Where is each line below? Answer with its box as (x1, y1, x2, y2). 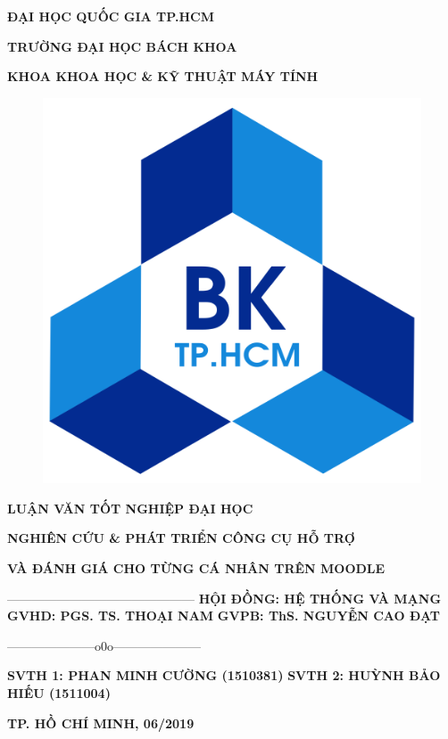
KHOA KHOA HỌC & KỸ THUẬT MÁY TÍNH (7, 67, 319, 86)
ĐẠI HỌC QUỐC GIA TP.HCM (7, 7, 214, 25)
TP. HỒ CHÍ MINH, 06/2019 (7, 713, 195, 732)
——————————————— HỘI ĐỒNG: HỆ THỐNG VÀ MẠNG (7, 588, 442, 607)
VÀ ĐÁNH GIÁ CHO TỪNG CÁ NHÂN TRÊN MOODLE (7, 559, 386, 577)
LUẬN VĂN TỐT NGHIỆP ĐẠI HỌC (7, 498, 253, 517)
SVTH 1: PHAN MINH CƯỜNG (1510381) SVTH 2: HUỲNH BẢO (7, 666, 441, 685)
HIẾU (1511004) (7, 683, 111, 702)
